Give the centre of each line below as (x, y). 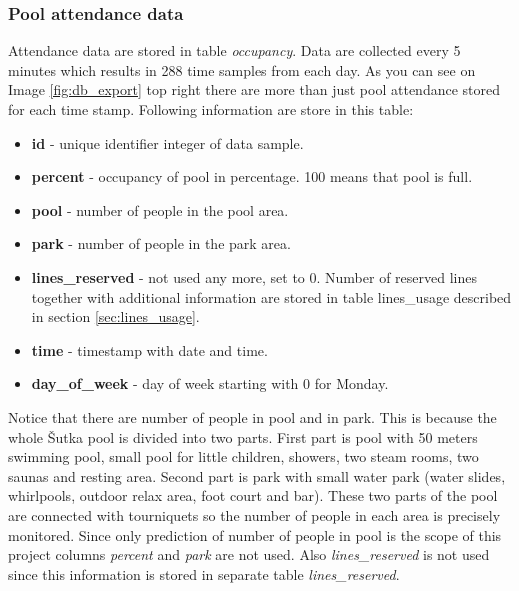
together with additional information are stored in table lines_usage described (271, 296)
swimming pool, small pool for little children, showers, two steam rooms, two (243, 456)
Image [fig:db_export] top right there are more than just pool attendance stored (254, 89)
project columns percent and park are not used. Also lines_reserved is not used (249, 554)
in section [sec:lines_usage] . (115, 316)
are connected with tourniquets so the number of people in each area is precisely (254, 514)
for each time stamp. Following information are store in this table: (211, 109)
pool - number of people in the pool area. (160, 209)
